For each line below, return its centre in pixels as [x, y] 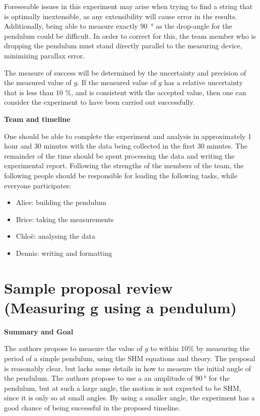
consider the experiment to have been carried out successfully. [100, 102]
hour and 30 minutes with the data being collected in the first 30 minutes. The [126, 146]
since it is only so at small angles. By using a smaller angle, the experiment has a [129, 398]
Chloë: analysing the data [56, 236]
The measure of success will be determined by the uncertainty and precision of [125, 72]
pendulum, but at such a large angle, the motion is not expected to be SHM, [123, 388]
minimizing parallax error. [45, 55]
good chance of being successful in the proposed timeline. [92, 407]
